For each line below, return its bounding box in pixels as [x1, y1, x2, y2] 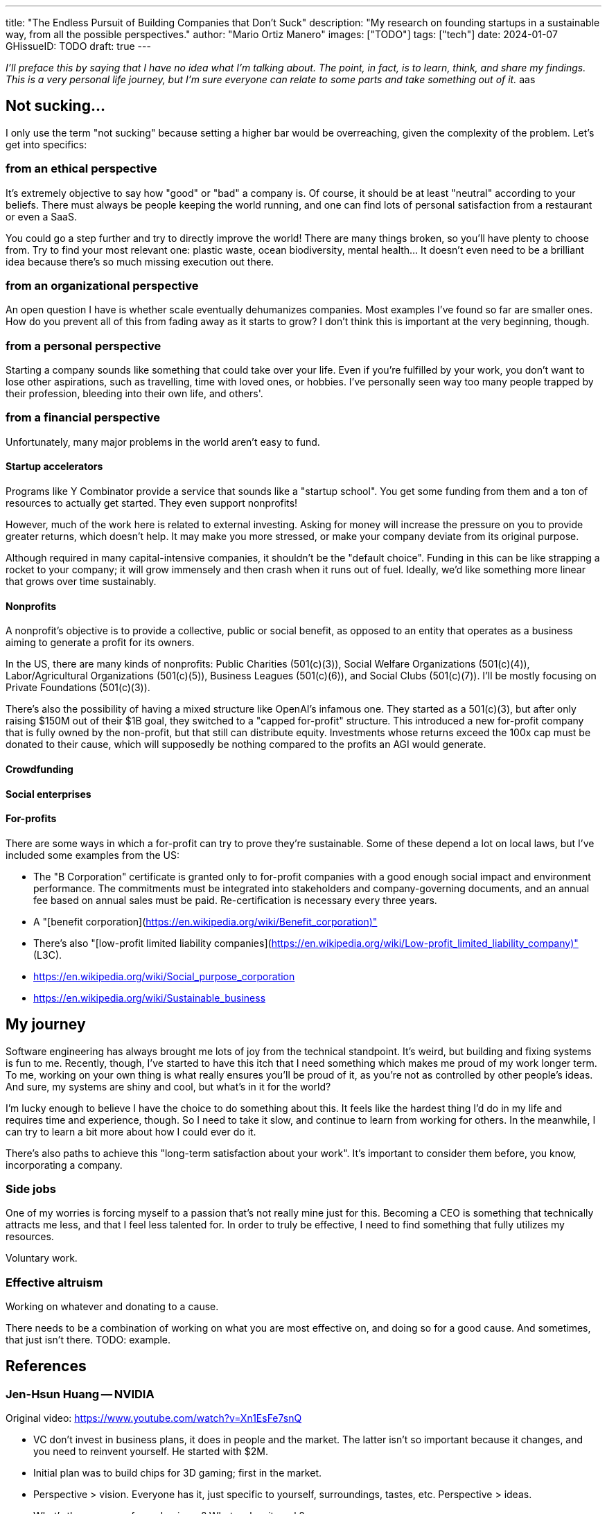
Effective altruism [6, 1275, 103, 1289]
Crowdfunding [6, 763, 73, 775]
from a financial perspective [6, 410, 161, 425]
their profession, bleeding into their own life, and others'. [6, 388, 263, 400]
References [6, 1357, 87, 1375]
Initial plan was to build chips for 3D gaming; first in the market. [33, 1467, 322, 1479]
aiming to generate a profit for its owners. [6, 636, 195, 649]
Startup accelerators [6, 460, 103, 473]
